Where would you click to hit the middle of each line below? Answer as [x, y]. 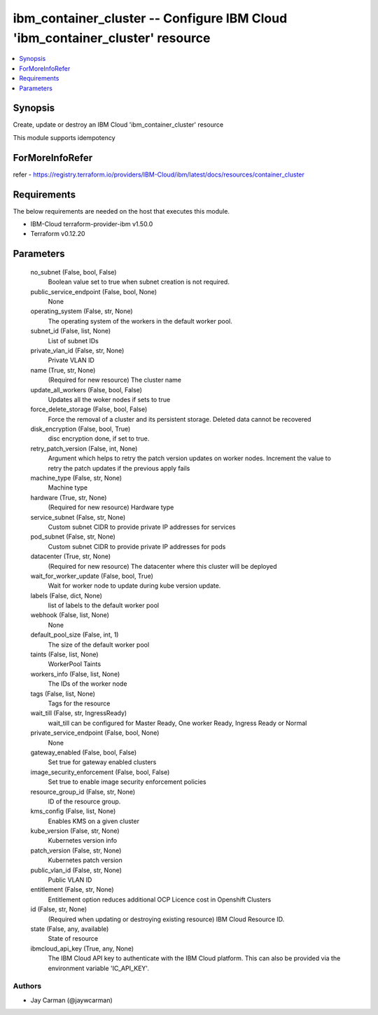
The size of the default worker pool [99, 644]
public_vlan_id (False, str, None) [76, 870]
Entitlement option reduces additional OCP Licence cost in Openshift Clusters [160, 899]
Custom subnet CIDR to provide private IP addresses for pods [137, 546]
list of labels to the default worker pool [104, 605]
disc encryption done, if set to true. [99, 439]
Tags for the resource [79, 703]
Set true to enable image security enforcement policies [127, 782]
